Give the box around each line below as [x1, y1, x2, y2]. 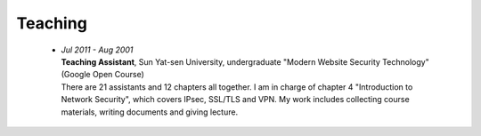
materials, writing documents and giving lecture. [61, 107, 239, 117]
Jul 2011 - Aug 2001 [61, 44, 134, 55]
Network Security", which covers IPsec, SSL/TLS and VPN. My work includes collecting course [61, 94, 410, 105]
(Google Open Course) [61, 69, 144, 80]
